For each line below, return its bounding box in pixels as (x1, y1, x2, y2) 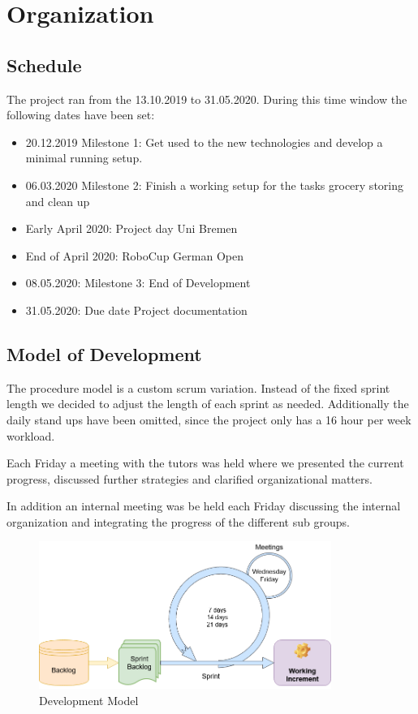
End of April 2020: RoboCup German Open (25, 247, 243, 264)
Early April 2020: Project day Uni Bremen (25, 220, 238, 237)
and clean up (25, 192, 90, 209)
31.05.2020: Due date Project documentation (25, 301, 248, 318)
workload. (6, 427, 55, 444)
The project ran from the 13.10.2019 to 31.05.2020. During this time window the (6, 90, 407, 107)
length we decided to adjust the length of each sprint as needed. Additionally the (6, 395, 409, 412)
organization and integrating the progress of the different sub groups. (6, 513, 350, 530)
